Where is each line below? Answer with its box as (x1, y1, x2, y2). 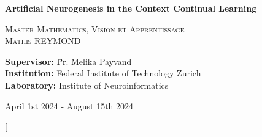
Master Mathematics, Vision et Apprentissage (5, 22, 185, 35)
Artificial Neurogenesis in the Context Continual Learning (5, 2, 257, 14)
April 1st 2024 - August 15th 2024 (5, 99, 134, 112)
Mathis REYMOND (5, 34, 81, 47)
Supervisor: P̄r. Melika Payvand (5, 54, 132, 67)
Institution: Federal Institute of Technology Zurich (5, 67, 201, 80)
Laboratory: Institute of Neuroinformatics (5, 78, 169, 91)
